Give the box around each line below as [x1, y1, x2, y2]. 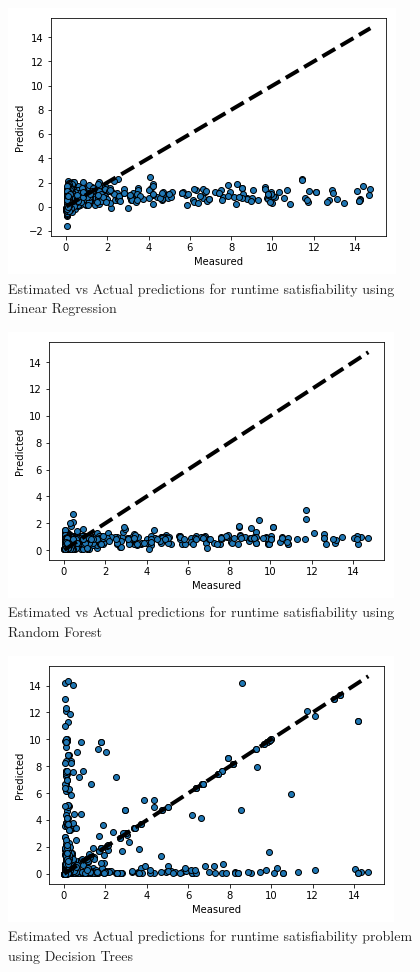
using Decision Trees [8, 944, 133, 965]
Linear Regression [8, 297, 117, 318]
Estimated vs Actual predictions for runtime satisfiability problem [8, 925, 413, 946]
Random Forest [8, 620, 102, 641]
